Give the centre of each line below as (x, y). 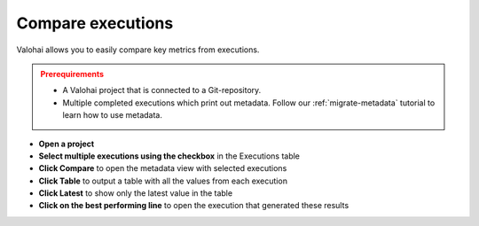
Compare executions (95, 23)
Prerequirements (72, 74)
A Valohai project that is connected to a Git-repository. (162, 90)
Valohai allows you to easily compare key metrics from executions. (138, 50)
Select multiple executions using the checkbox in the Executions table (169, 156)
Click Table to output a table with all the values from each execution (163, 181)
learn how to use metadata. (113, 115)
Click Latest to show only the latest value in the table (136, 193)
